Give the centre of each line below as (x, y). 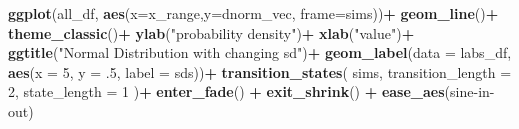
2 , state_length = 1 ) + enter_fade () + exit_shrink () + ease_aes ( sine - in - (251, 91)
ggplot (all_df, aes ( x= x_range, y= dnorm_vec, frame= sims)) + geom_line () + (253, 13)
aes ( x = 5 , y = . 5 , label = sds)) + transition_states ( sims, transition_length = (260, 71)
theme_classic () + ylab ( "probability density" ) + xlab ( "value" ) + (211, 32)
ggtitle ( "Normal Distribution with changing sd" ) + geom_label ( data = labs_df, (260, 52)
